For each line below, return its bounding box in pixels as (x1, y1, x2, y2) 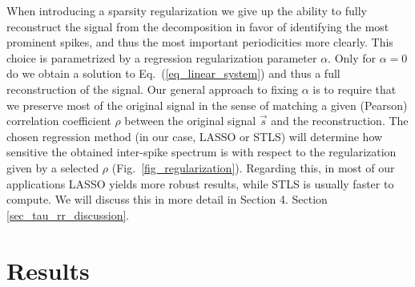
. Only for (328, 49, 377, 66)
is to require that (312, 80, 397, 97)
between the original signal (124, 112, 256, 129)
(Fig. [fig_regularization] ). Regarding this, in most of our (111, 159, 395, 176)
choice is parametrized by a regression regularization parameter (6, 49, 317, 66)
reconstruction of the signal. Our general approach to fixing (6, 80, 298, 97)
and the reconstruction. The (271, 112, 409, 129)
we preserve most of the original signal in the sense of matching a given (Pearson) (6, 96, 408, 113)
